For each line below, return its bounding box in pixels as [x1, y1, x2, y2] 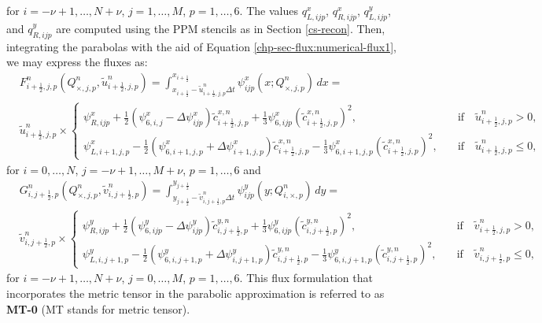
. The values [239, 2, 298, 18]
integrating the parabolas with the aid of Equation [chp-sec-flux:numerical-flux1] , [6, 38, 396, 54]
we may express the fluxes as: [6, 54, 148, 70]
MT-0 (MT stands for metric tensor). [6, 300, 190, 317]
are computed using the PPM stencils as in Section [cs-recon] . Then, [56, 20, 385, 36]
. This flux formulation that [239, 269, 373, 286]
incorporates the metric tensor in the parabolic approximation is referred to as [6, 284, 385, 301]
